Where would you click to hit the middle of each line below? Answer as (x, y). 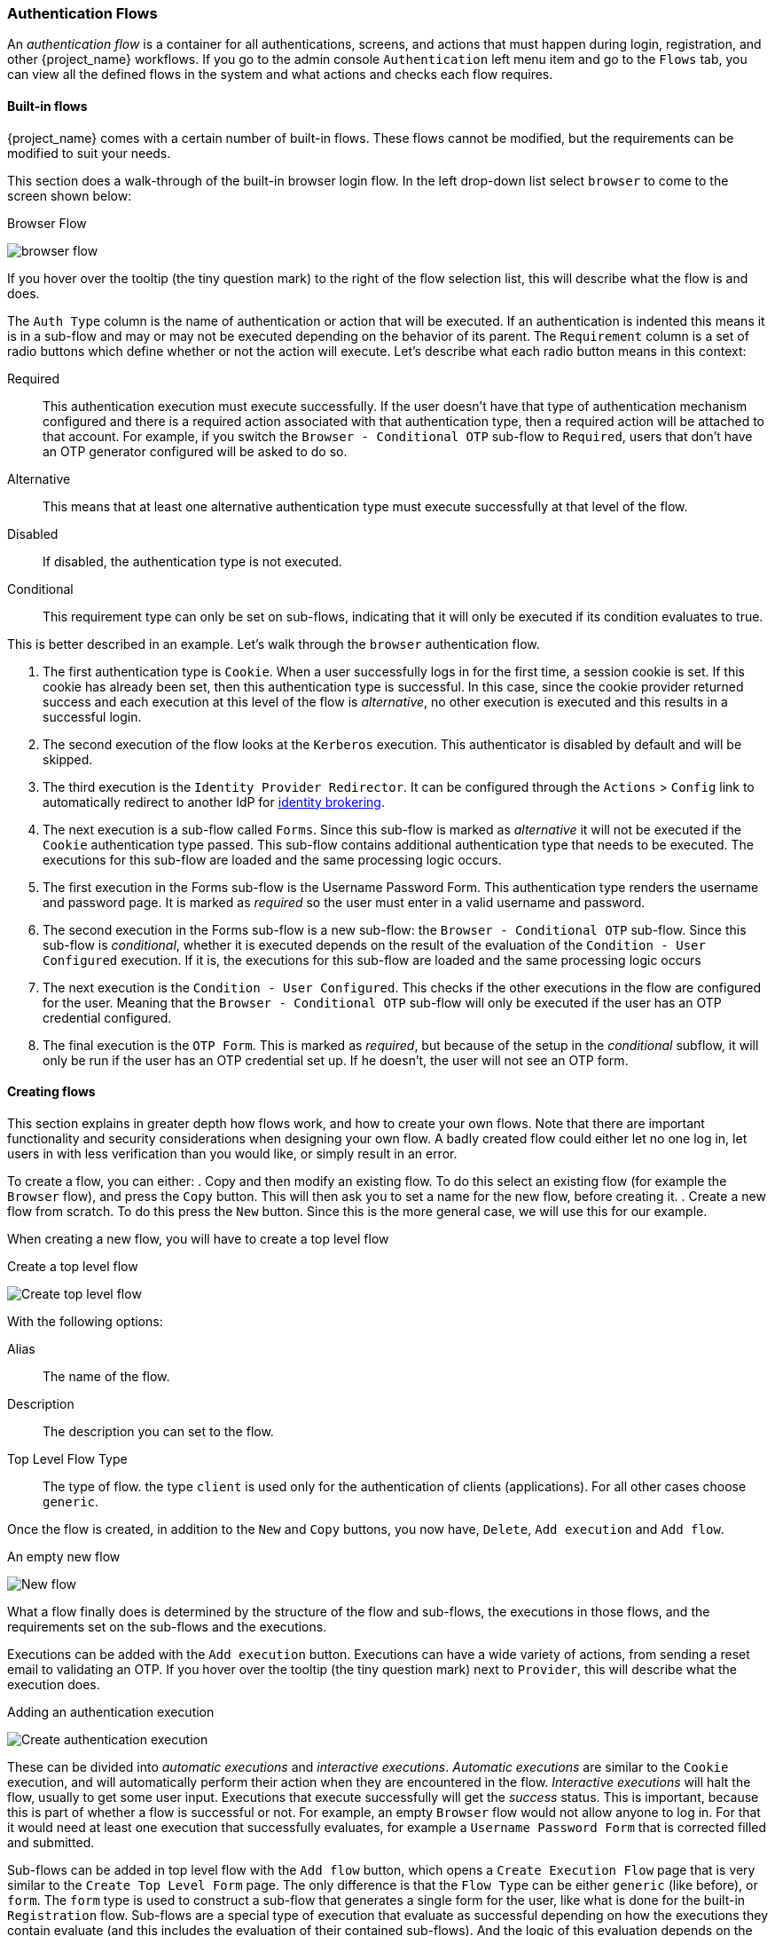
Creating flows (51, 1092)
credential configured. (107, 1017)
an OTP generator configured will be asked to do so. (195, 451)
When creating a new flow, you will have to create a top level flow (198, 1238)
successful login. (92, 716)
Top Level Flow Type (67, 1458)
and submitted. (51, 1842)
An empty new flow (64, 1556)
